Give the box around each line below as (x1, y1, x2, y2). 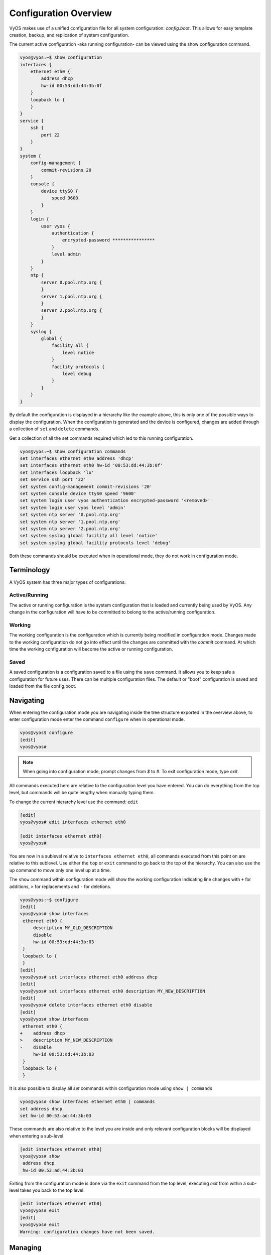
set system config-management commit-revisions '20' (20, 483, 153, 489)
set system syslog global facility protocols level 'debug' (20, 540, 171, 546)
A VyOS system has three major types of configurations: (9, 579, 126, 585)
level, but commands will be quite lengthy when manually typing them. (9, 790, 155, 796)
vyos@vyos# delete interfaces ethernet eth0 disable (20, 1002, 153, 1008)
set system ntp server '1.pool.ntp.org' (20, 519, 120, 525)
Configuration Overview (9, 8, 112, 19)
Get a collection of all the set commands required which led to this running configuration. (9, 435, 193, 441)
